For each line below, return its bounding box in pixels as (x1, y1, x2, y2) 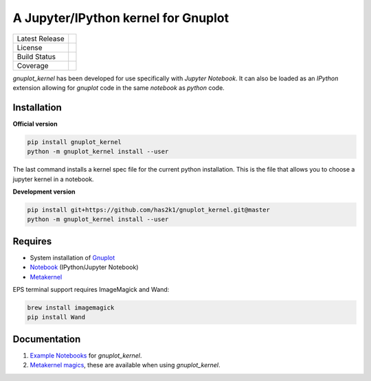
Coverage (16, 60, 49, 70)
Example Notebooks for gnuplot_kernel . (30, 351, 142, 360)
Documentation (12, 333, 81, 345)
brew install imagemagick (27, 304, 115, 312)
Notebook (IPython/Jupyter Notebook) (30, 263, 139, 271)
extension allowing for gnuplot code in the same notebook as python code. (12, 83, 225, 92)
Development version (12, 187, 76, 196)
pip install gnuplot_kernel (27, 138, 122, 146)
